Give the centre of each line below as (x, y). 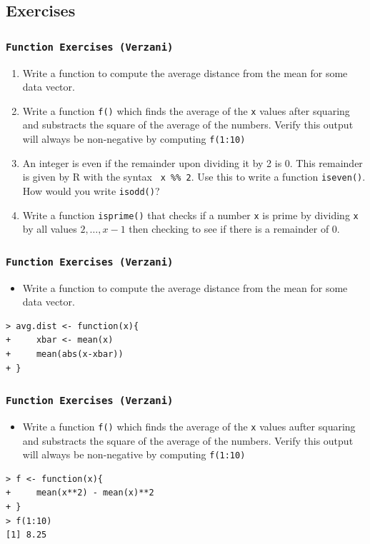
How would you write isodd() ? (91, 190)
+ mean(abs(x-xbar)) (65, 354)
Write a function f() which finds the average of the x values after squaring (186, 110)
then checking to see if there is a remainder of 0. (234, 229)
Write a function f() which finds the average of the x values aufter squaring (189, 426)
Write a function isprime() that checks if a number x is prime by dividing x (190, 215)
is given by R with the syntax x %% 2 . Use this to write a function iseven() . (194, 177)
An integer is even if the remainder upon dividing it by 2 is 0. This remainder (192, 162)
